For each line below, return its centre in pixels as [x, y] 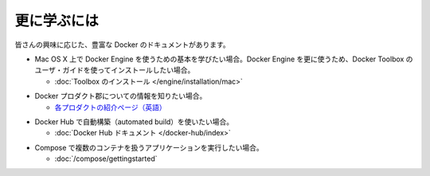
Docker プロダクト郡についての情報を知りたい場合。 [121, 96]
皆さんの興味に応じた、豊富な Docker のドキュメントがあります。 [122, 45]
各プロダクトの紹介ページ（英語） [110, 107]
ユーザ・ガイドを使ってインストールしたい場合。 [115, 70]
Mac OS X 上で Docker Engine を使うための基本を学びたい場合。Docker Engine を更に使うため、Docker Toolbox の [224, 59]
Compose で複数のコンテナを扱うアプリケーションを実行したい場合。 [149, 147]
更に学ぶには [57, 21]
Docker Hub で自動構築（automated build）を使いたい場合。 [134, 121]
